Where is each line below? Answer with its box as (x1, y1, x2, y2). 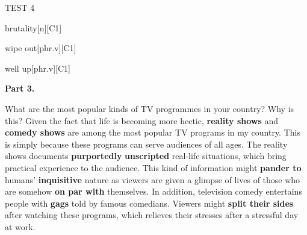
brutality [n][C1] (5, 21, 62, 34)
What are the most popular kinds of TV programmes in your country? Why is (5, 102, 294, 114)
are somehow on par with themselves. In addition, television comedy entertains (5, 185, 302, 198)
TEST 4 (5, 1, 35, 13)
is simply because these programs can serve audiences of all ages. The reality (5, 137, 288, 150)
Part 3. (5, 82, 35, 95)
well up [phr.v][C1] (5, 61, 70, 74)
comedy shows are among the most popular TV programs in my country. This (5, 126, 300, 139)
